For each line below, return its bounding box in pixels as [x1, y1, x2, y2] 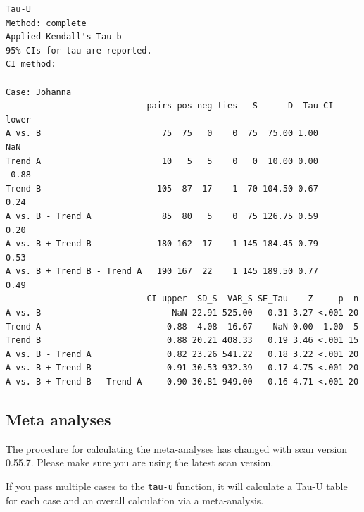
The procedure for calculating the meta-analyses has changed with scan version [6, 441, 348, 456]
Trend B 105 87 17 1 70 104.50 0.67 [6, 183, 318, 194]
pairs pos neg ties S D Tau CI [146, 101, 334, 111]
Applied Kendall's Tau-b [6, 32, 122, 42]
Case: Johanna [6, 87, 72, 97]
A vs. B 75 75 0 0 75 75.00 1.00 [6, 128, 318, 139]
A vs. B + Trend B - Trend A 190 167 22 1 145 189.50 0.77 [6, 266, 318, 277]
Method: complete [6, 18, 87, 28]
